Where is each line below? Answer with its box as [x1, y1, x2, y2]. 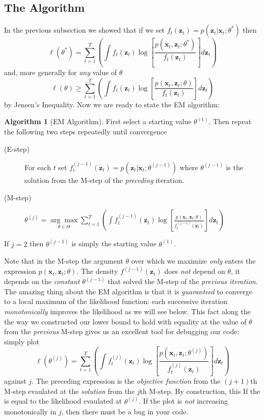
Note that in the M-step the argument [4, 255, 123, 266]
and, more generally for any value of [4, 67, 117, 78]
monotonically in [4, 406, 57, 416]
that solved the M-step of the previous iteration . [108, 276, 258, 287]
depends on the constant [4, 276, 80, 287]
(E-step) [4, 143, 30, 154]
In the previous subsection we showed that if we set [4, 25, 165, 35]
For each [24, 161, 51, 172]
